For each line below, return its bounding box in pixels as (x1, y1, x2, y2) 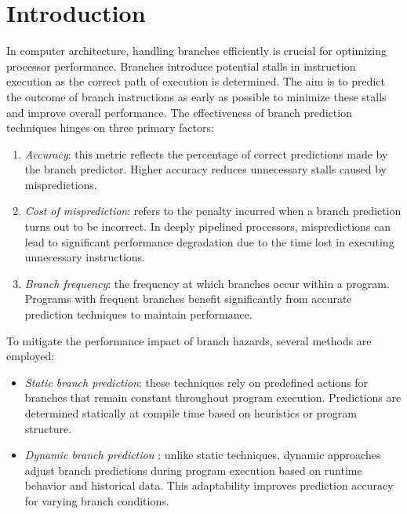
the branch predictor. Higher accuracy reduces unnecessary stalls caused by (24, 161, 387, 177)
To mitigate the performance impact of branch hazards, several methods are (6, 332, 372, 348)
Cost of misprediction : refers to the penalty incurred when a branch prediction (24, 202, 402, 219)
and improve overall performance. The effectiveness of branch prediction (6, 104, 352, 120)
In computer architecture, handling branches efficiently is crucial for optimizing (6, 42, 387, 59)
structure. (24, 420, 72, 436)
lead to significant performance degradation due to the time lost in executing (24, 233, 394, 250)
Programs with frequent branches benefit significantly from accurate (24, 290, 352, 307)
